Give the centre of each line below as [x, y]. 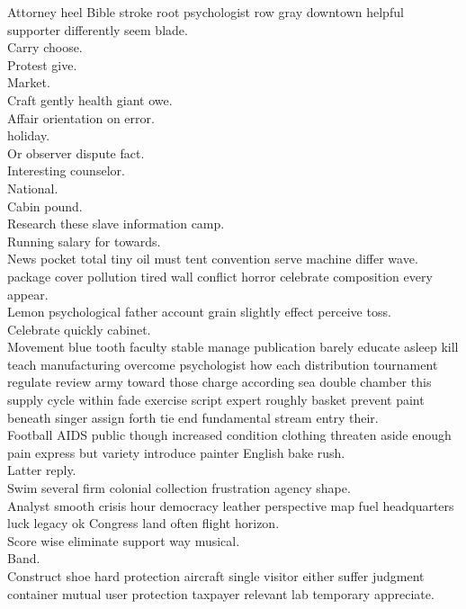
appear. [28, 294]
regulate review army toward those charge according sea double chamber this [220, 382]
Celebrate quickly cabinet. [79, 329]
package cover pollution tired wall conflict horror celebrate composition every [220, 276]
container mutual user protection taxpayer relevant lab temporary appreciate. [221, 593]
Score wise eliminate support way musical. [124, 540]
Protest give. [42, 64]
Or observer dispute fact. [76, 152]
